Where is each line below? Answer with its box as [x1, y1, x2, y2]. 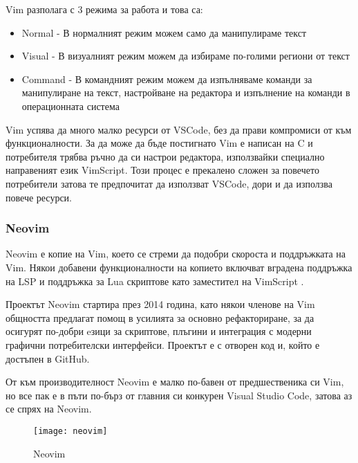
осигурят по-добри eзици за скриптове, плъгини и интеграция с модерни [6, 324, 312, 338]
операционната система [21, 98, 120, 113]
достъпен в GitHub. [6, 351, 90, 365]
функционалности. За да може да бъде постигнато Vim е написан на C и [6, 136, 313, 150]
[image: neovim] [33, 426, 108, 436]
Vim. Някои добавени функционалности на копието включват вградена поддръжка [6, 260, 352, 274]
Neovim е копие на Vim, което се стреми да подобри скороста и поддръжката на [6, 246, 346, 261]
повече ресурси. [6, 190, 72, 204]
